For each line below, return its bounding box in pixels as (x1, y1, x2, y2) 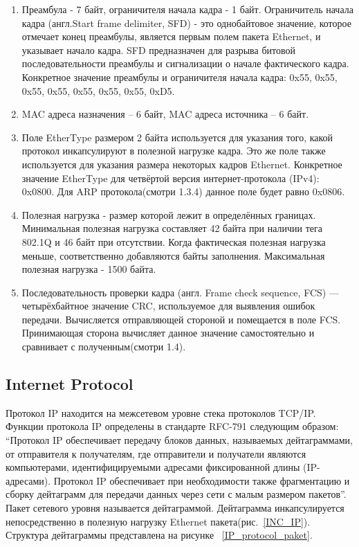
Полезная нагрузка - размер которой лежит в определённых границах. (21, 207, 316, 222)
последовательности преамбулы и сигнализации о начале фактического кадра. (21, 56, 349, 71)
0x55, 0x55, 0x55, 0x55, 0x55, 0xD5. (21, 83, 175, 98)
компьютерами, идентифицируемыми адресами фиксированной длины (6, 460, 300, 474)
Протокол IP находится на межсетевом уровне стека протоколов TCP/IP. (6, 405, 316, 420)
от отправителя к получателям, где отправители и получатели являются (6, 446, 306, 460)
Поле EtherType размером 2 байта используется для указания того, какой (21, 129, 333, 144)
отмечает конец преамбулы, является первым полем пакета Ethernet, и (21, 29, 321, 44)
